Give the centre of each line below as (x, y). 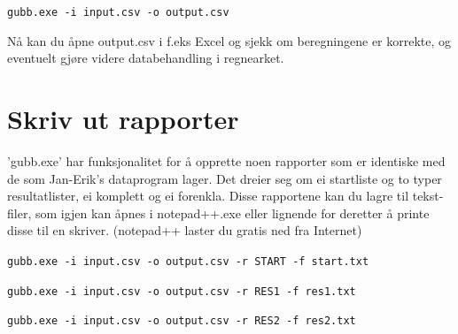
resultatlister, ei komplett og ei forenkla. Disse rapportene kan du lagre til (208, 196)
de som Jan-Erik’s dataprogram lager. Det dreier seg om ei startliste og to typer (225, 178)
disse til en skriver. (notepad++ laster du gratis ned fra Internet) (185, 230)
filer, (19, 213)
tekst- (428, 196)
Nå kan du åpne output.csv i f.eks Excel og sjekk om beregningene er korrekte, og (229, 40)
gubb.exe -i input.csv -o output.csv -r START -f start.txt (188, 261)
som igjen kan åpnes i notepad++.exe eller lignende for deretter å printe (232, 213)
